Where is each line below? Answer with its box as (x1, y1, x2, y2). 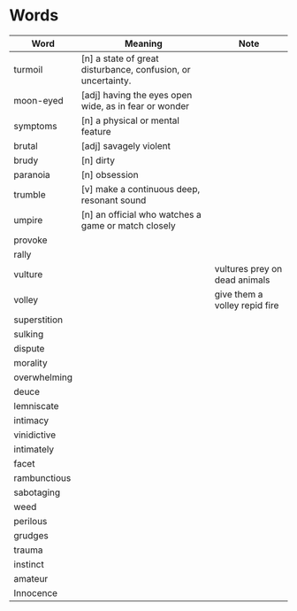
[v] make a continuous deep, (80, 182, 201, 195)
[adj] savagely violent (80, 139, 171, 151)
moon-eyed (13, 94, 64, 106)
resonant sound (80, 194, 147, 206)
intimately (13, 443, 55, 455)
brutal (13, 139, 38, 151)
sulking (13, 328, 44, 340)
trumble (13, 188, 46, 200)
